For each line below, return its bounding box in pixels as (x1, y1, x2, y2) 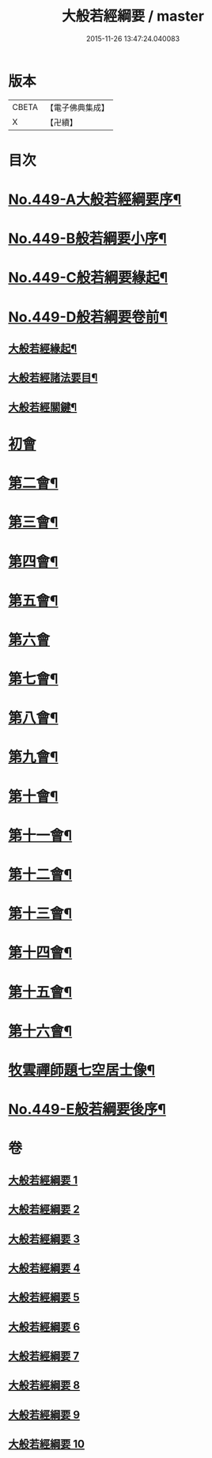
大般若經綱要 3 (8, 1232, 81, 1245)
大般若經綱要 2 (8, 1203, 81, 1216)
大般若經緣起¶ (8, 342, 78, 356)
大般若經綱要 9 (8, 1408, 81, 1422)
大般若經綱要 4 (8, 1261, 81, 1275)
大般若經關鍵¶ (8, 400, 78, 414)
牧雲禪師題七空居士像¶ (8, 1061, 156, 1079)
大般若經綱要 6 (8, 1320, 81, 1333)
